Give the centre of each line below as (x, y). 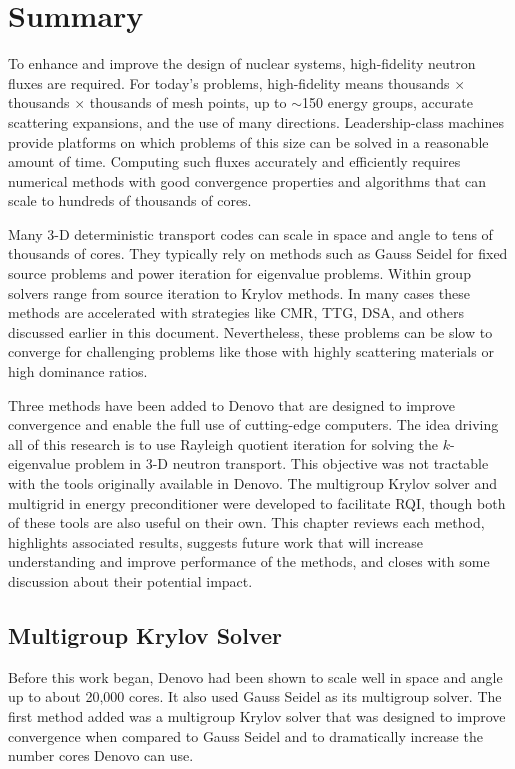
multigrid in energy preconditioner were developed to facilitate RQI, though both (257, 502)
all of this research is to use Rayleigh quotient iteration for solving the (223, 443)
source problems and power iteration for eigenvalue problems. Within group (239, 273)
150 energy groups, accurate (387, 102)
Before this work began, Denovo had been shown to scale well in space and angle (255, 676)
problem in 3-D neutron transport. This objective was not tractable (281, 463)
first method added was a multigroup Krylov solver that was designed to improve (257, 715)
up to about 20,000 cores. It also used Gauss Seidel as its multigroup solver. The (255, 696)
